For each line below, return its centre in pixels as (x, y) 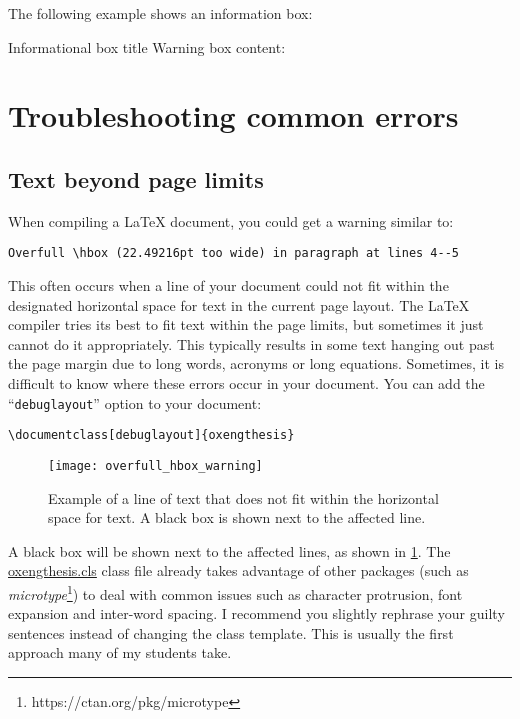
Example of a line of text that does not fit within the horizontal (243, 497)
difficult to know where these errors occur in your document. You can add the (246, 382)
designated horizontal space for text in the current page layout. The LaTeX (239, 304)
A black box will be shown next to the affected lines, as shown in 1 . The (229, 550)
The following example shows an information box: (160, 13)
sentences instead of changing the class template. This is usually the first (231, 632)
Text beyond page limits (136, 178)
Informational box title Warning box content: (147, 46)
